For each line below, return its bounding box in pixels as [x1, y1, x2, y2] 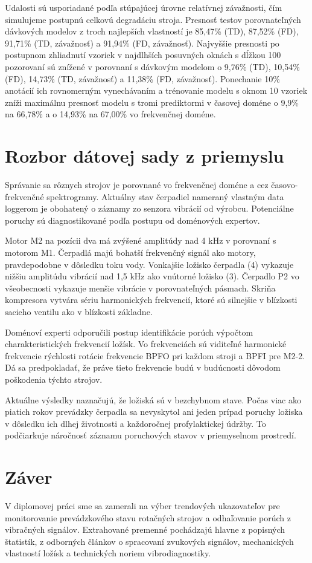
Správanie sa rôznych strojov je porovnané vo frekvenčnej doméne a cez [5, 178, 269, 191]
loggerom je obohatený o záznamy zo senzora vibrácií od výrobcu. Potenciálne [5, 202, 294, 215]
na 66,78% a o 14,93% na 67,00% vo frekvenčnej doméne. [5, 108, 216, 120]
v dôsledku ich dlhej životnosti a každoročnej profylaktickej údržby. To [5, 417, 266, 429]
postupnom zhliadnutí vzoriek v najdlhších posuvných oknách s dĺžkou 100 [5, 48, 281, 61]
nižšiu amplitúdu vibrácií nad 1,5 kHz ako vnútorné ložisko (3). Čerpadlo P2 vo [5, 270, 299, 282]
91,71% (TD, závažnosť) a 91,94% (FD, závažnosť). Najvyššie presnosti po [5, 36, 279, 49]
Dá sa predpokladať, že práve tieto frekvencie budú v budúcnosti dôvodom [5, 361, 281, 374]
